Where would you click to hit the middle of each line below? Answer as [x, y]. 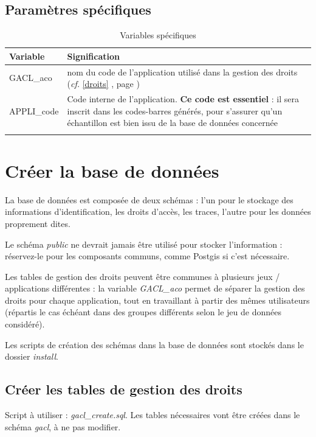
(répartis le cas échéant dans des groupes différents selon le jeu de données [143, 312]
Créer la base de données [112, 170]
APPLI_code [34, 110]
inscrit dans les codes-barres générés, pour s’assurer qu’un [175, 110]
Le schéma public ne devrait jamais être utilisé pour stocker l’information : [144, 244]
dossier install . [32, 356]
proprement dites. [38, 223]
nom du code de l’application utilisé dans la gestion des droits [182, 72]
